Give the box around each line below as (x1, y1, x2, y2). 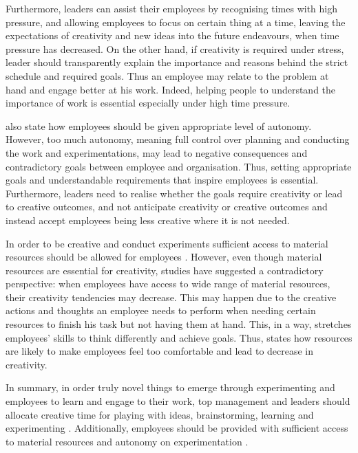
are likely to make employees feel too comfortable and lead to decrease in (6, 344, 314, 358)
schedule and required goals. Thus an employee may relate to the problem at (6, 68, 329, 82)
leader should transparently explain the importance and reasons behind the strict (6, 55, 348, 69)
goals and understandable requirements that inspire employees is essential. (6, 173, 319, 187)
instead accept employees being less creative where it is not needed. (6, 212, 290, 227)
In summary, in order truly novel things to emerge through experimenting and (6, 380, 335, 395)
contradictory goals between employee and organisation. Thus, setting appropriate (6, 159, 352, 173)
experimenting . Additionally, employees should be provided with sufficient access (6, 421, 348, 435)
